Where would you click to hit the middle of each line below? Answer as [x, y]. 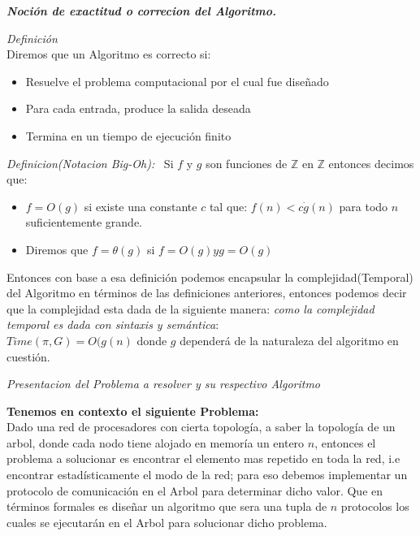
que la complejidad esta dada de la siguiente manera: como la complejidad [191, 308]
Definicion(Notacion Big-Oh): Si [90, 163]
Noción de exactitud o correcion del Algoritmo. [142, 11]
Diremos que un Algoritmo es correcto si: [109, 54]
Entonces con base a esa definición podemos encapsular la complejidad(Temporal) [210, 277]
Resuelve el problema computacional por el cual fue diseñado [177, 81]
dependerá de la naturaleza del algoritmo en [289, 340]
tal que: [228, 206]
